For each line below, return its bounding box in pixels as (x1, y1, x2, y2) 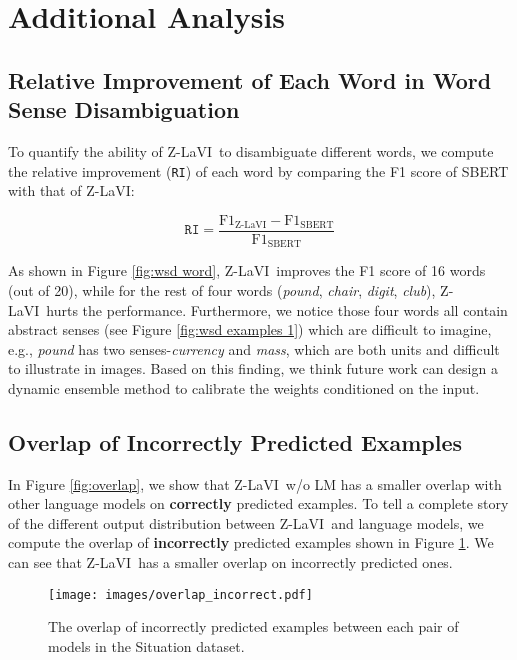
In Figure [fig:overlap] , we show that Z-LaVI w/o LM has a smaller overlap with (8, 473, 502, 494)
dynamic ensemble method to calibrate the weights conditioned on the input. (8, 377, 480, 398)
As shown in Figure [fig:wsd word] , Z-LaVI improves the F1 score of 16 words (8, 260, 486, 281)
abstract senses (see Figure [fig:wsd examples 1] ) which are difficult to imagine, (8, 319, 492, 340)
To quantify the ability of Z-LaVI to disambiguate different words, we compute (8, 140, 494, 161)
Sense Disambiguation (8, 94, 240, 125)
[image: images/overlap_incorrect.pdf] (48, 587, 313, 602)
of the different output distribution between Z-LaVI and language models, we (8, 512, 484, 533)
